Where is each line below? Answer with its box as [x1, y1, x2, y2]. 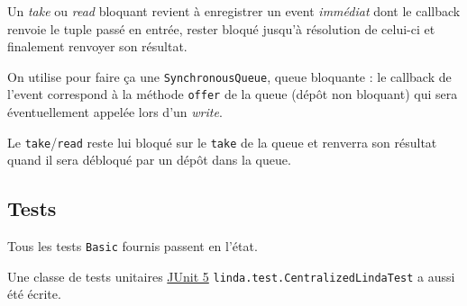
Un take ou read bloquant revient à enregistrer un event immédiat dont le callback [7, 2, 461, 20]
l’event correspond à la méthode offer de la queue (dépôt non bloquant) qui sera [7, 85, 458, 103]
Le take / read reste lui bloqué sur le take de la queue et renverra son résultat [7, 132, 437, 151]
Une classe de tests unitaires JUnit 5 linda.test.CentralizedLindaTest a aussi [7, 266, 455, 285]
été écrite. [7, 284, 61, 303]
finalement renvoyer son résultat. [7, 37, 188, 56]
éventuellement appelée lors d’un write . [7, 103, 223, 121]
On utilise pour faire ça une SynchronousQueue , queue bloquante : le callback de [7, 67, 452, 85]
